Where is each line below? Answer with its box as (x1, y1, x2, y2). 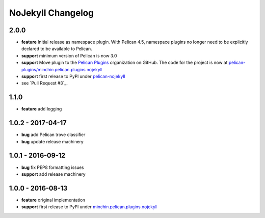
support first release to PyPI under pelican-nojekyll (21, 74, 125, 80)
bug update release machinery (21, 138, 83, 144)
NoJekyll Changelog (9, 7, 94, 18)
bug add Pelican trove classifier (21, 132, 86, 137)
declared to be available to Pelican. (21, 46, 93, 52)
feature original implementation (21, 197, 85, 203)
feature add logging (21, 106, 62, 112)
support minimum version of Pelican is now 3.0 (21, 53, 117, 58)
